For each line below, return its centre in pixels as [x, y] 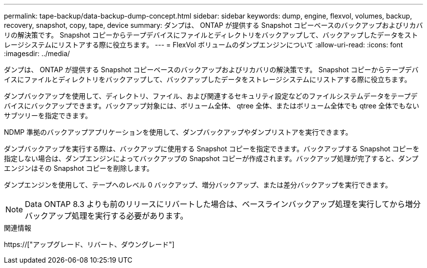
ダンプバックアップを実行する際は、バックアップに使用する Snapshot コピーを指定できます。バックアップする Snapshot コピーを [212, 149]
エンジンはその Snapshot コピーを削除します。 [79, 168]
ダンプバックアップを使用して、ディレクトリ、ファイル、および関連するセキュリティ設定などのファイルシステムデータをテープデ [211, 96]
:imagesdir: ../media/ [37, 53]
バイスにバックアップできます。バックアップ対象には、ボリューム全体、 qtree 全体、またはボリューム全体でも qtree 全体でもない [212, 106]
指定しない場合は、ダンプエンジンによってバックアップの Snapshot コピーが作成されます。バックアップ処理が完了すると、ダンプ [211, 158]
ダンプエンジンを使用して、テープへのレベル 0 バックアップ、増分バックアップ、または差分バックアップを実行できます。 [198, 185]
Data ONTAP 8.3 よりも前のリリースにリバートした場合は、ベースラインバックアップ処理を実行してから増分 [223, 204]
